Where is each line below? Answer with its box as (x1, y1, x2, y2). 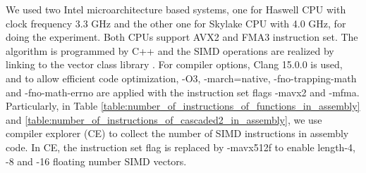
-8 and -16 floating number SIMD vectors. (6, 153, 187, 168)
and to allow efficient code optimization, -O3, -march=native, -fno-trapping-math (6, 70, 357, 85)
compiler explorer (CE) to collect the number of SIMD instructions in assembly (6, 126, 349, 141)
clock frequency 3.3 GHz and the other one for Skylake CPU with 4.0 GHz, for (6, 15, 346, 30)
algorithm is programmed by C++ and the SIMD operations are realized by (6, 43, 334, 58)
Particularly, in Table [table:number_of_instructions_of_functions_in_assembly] (6, 98, 360, 113)
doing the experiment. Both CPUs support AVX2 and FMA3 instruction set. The (6, 30, 358, 44)
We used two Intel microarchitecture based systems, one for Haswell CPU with (6, 2, 346, 16)
